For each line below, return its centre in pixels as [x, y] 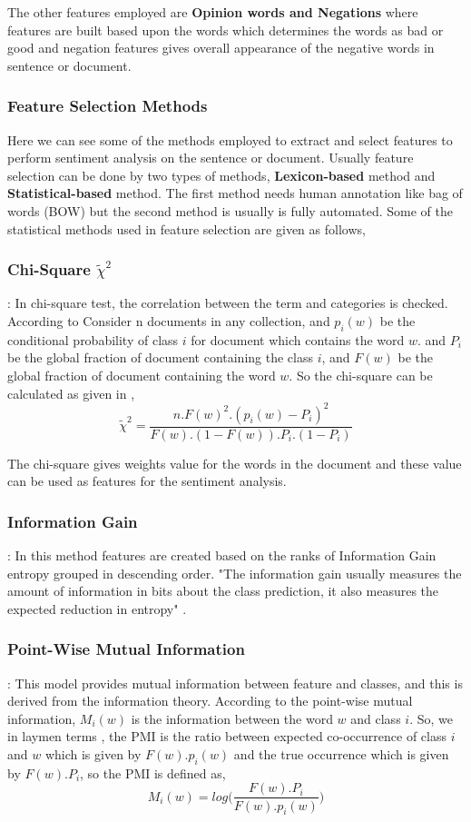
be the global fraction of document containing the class [160, 357]
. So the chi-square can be [361, 375]
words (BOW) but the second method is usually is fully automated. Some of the [231, 210]
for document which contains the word [298, 339]
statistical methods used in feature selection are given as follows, [186, 228]
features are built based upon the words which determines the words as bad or [226, 30]
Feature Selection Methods [108, 106]
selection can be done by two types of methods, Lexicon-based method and [221, 175]
